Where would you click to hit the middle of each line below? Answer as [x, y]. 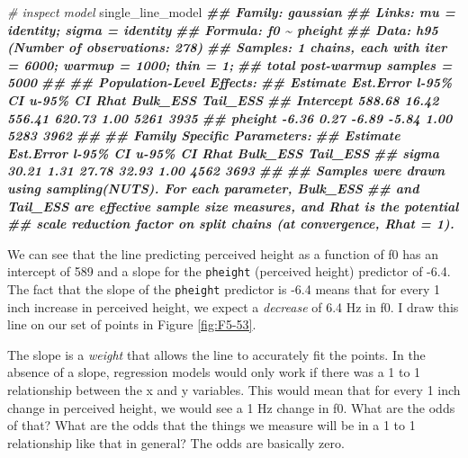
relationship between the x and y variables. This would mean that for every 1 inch [234, 390]
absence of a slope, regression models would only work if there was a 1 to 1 [214, 372]
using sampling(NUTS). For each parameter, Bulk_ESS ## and [213, 188]
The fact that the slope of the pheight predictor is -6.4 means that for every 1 [224, 288]
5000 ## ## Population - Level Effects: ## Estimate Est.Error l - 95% [230, 82]
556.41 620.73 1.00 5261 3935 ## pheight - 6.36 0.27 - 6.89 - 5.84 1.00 [230, 117]
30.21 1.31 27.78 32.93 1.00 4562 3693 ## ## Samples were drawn [226, 171]
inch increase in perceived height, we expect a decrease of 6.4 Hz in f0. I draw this [233, 306]
